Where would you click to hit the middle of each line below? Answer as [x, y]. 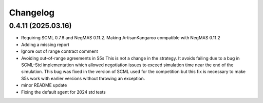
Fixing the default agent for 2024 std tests [64, 92]
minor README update [44, 85]
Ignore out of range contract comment [60, 51]
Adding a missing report [45, 44]
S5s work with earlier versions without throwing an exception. [83, 78]
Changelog [32, 13]
